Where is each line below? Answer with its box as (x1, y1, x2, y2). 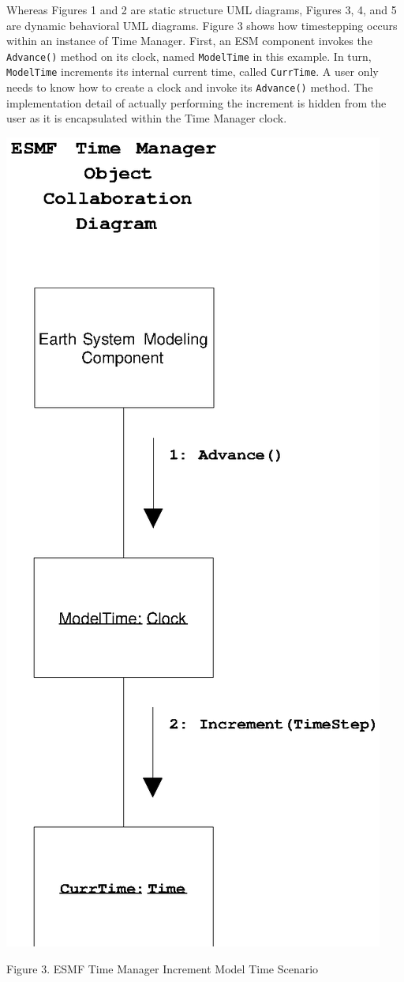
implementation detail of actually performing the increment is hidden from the (6, 94, 387, 111)
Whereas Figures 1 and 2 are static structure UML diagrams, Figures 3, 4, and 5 (6, 2, 397, 17)
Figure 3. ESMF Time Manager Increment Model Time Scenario (6, 960, 319, 976)
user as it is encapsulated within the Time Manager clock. (6, 110, 287, 126)
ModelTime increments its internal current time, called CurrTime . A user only (6, 63, 379, 80)
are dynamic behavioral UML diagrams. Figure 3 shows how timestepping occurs (6, 17, 398, 33)
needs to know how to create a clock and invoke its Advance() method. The (6, 79, 373, 96)
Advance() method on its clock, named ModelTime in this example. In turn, (6, 47, 372, 64)
